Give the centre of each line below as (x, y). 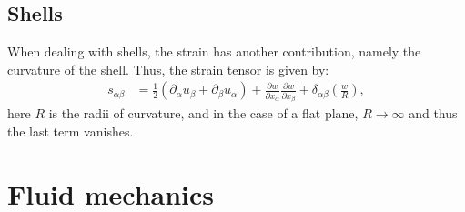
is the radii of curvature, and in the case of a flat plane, (203, 113)
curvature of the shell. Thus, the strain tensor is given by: (168, 69)
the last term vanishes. (71, 131)
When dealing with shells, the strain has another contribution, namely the (214, 51)
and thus (433, 113)
